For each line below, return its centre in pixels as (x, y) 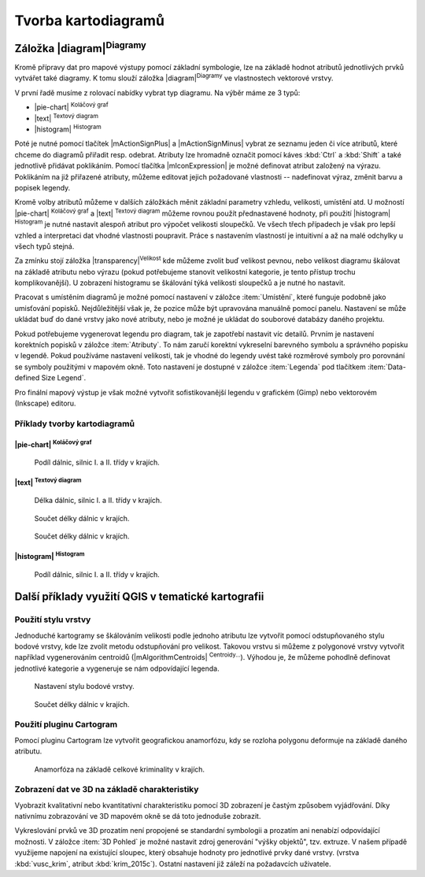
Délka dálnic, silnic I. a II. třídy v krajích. (98, 501)
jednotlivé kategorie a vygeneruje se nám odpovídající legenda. (117, 668)
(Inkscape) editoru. (45, 403)
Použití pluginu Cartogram (66, 724)
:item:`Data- (387, 367)
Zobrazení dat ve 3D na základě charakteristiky (107, 790)
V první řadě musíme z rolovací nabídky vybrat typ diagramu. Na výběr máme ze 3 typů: (157, 93)
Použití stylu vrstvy (53, 620)
